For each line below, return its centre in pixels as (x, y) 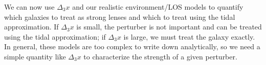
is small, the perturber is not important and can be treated (169, 27)
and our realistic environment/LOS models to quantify (158, 7)
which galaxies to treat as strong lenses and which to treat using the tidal (120, 17)
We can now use (29, 7)
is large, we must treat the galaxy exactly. (189, 36)
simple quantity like (35, 56)
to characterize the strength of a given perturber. (160, 56)
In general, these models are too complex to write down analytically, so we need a (132, 46)
